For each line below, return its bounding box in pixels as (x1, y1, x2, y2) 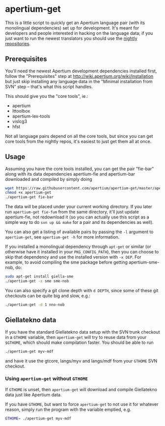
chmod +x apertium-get (5, 190, 52, 195)
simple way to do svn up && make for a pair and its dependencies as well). (5, 219, 154, 225)
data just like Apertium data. (5, 392, 62, 397)
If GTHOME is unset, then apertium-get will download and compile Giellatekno (5, 386, 157, 392)
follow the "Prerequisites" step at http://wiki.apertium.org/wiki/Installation (5, 73, 154, 79)
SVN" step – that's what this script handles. (5, 84, 93, 90)
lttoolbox (12, 108, 30, 114)
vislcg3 (12, 118, 27, 124)
